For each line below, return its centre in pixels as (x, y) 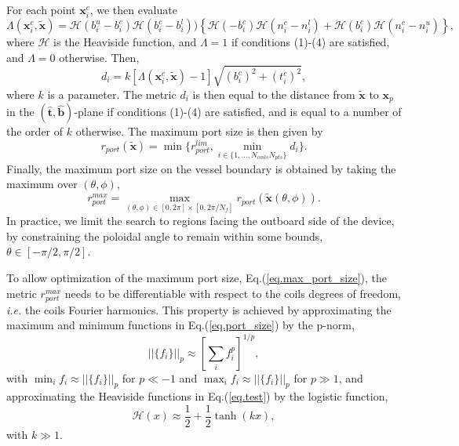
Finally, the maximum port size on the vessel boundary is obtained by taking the (201, 168)
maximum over (42, 184)
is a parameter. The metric (112, 94)
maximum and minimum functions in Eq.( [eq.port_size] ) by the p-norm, (180, 325)
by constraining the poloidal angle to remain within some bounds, (165, 236)
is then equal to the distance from (274, 94)
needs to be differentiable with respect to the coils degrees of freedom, (233, 293)
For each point (41, 9)
